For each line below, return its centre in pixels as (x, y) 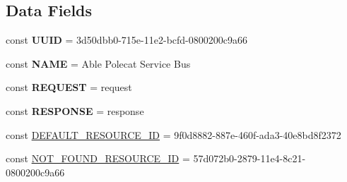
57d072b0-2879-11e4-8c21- (249, 158)
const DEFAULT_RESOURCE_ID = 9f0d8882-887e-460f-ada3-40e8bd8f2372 (173, 134)
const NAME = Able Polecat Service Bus (98, 63)
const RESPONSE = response (75, 110)
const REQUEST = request (69, 87)
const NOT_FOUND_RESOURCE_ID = (98, 158)
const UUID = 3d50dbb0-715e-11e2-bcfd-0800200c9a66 (127, 40)
